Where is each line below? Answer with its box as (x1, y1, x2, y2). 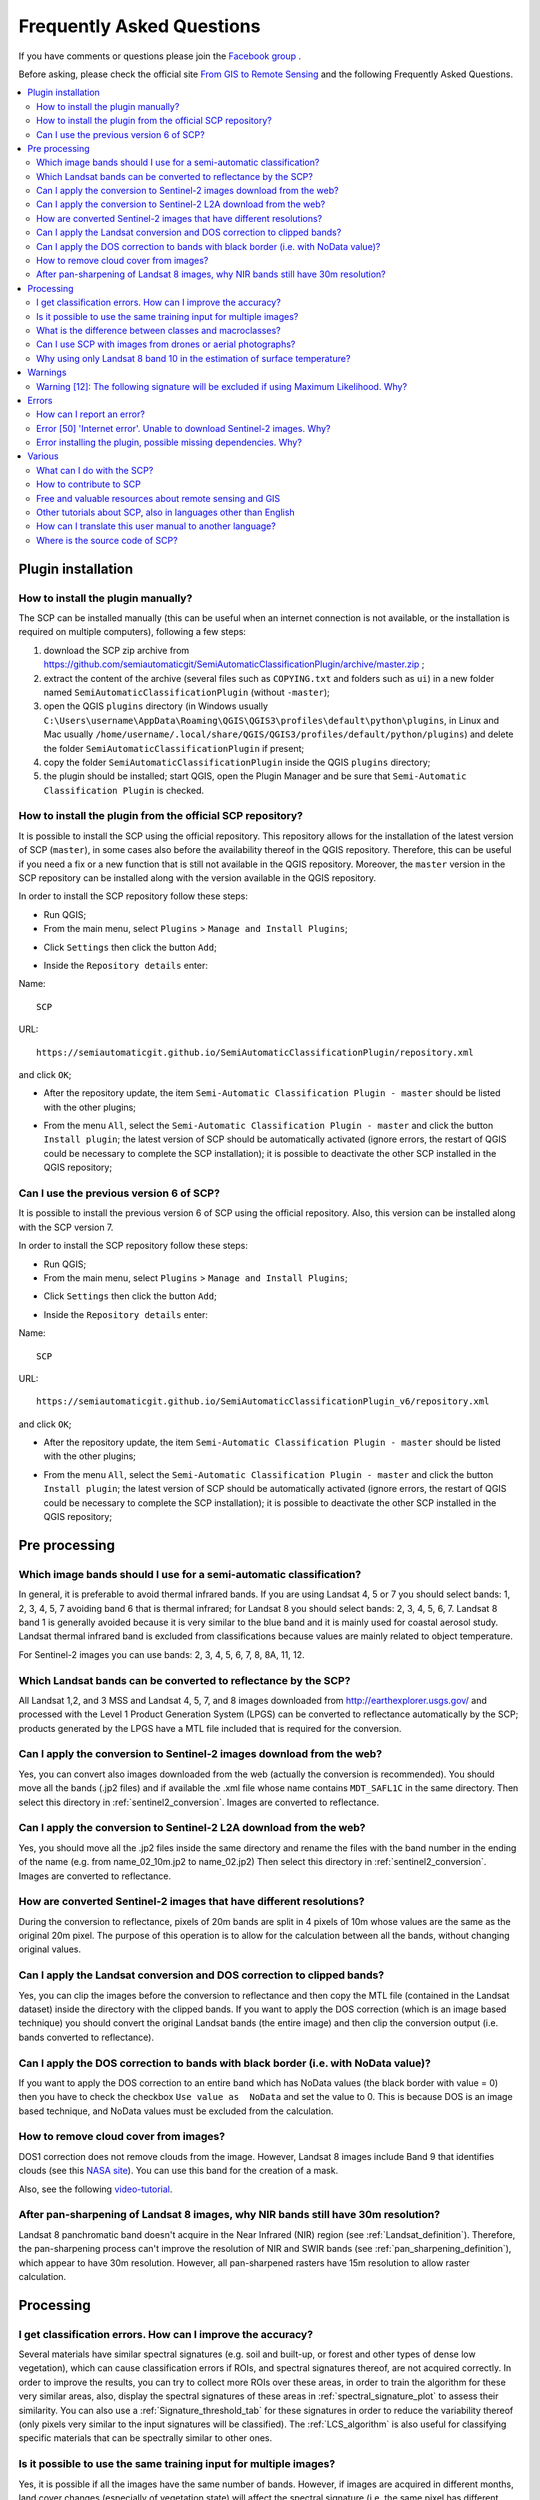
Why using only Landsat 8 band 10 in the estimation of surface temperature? (36, 352, 351, 364)
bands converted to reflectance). (18, 2031, 155, 2043)
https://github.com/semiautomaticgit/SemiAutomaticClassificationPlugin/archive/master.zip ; (43, 658, 425, 670)
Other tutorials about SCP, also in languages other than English (36, 506, 295, 519)
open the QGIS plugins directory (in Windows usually (43, 700, 269, 712)
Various (27, 450, 59, 462)
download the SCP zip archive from (43, 644, 190, 656)
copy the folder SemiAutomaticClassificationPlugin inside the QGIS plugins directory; (43, 756, 431, 768)
